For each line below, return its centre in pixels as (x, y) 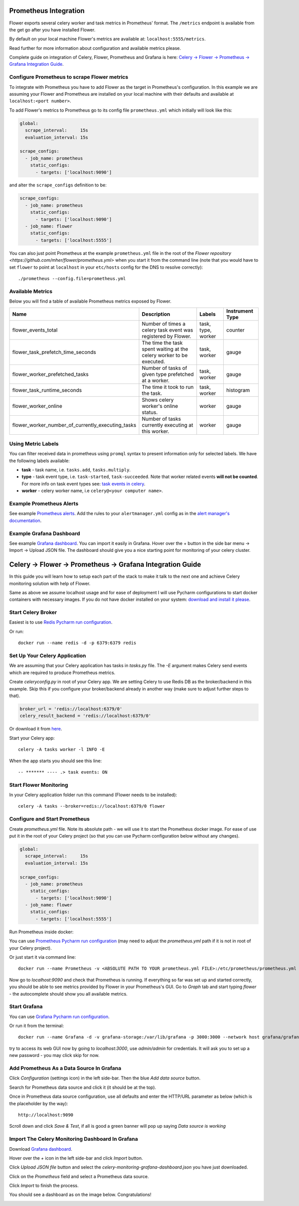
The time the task (162, 343)
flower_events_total (35, 330)
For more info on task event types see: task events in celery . (83, 484)
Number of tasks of (164, 368)
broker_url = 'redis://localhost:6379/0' (71, 709)
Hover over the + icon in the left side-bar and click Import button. (76, 1158)
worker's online (160, 406)
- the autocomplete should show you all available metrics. (69, 994)
